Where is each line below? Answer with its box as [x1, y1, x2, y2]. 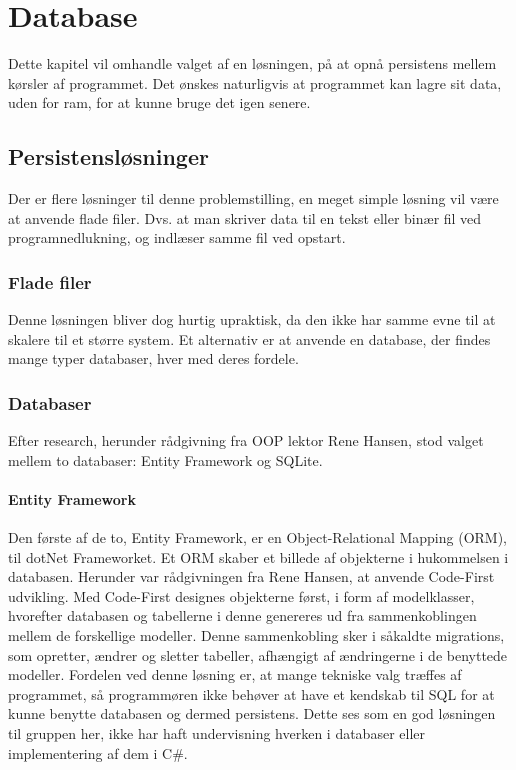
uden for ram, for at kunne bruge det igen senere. [8, 92, 311, 113]
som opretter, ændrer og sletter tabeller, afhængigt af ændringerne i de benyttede [8, 644, 508, 665]
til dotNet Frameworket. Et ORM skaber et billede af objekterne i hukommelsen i [8, 546, 509, 567]
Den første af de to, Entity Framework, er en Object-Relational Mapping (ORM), [8, 527, 508, 548]
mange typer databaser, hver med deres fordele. [8, 348, 299, 369]
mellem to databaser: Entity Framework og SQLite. [8, 449, 323, 470]
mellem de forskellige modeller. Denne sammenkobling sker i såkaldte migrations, [8, 625, 505, 646]
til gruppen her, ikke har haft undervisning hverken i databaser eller [8, 723, 425, 744]
